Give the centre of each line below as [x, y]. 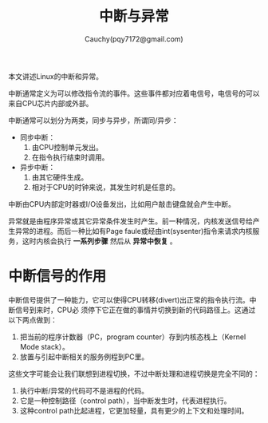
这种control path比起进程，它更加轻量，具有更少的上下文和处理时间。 [134, 410]
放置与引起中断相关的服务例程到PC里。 [84, 357]
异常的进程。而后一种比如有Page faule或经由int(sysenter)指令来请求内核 [134, 231]
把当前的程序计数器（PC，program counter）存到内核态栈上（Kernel [133, 337]
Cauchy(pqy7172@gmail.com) [134, 39]
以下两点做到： [33, 319]
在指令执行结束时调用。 [70, 157]
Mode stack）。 [45, 346]
